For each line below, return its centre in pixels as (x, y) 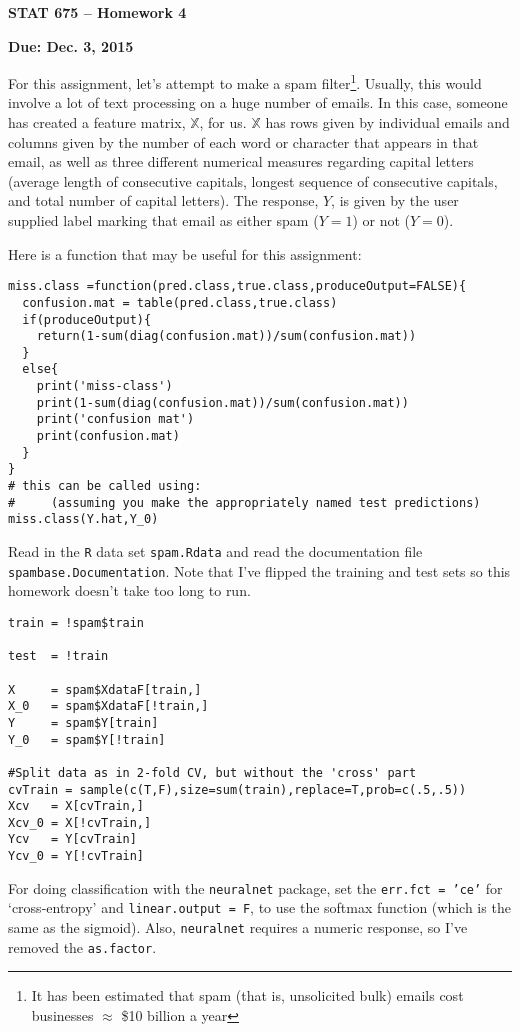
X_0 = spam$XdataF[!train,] (108, 706)
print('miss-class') (104, 386)
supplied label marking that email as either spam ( (163, 220)
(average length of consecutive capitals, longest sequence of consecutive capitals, (253, 180)
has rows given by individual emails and (387, 122)
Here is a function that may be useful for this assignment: (185, 253)
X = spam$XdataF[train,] (105, 689)
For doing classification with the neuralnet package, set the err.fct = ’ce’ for (255, 887)
